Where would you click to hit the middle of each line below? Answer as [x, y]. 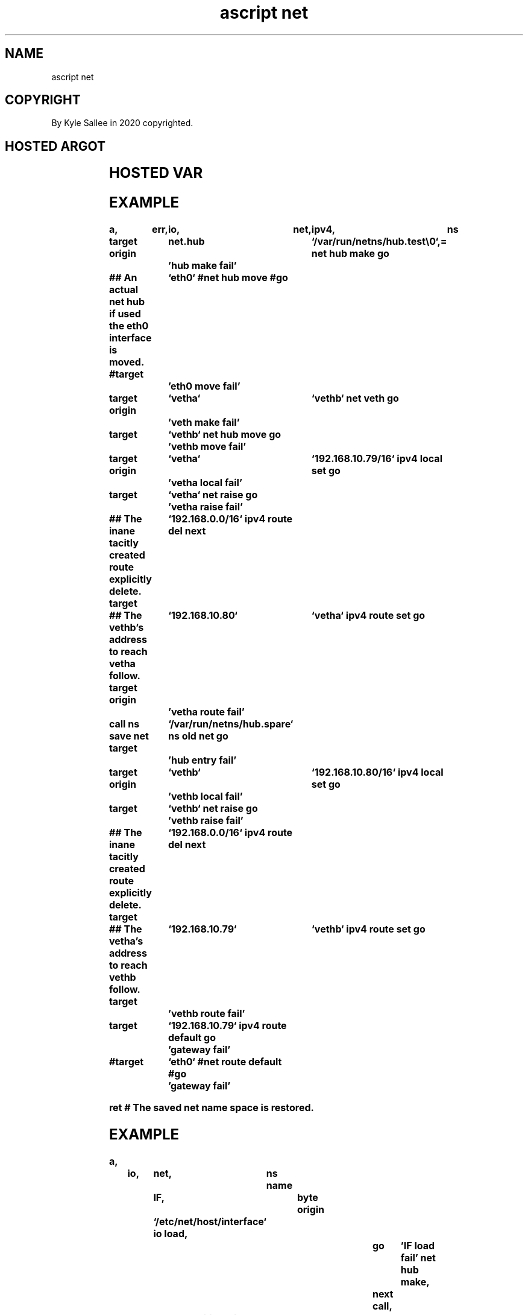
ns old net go [198, 736]
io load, [171, 1233]
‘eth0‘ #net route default [225, 1062]
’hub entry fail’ [202, 760]
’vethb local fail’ [205, 797]
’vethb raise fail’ [206, 821]
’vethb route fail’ [206, 1014]
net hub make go [350, 254]
